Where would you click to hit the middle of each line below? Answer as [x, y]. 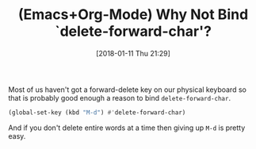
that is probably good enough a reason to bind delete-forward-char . [120, 97]
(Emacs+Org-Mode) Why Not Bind [133, 15]
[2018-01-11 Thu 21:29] [133, 53]
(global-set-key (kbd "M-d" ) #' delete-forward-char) [97, 113]
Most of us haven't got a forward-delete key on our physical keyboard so [128, 90]
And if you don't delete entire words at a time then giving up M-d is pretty [127, 128]
